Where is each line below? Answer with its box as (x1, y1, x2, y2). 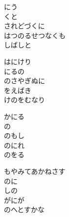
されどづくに (4, 21, 45, 31)
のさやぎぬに (4, 75, 45, 86)
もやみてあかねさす (4, 166, 66, 176)
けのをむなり (4, 95, 45, 105)
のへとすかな (4, 204, 45, 215)
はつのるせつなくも (4, 30, 66, 40)
